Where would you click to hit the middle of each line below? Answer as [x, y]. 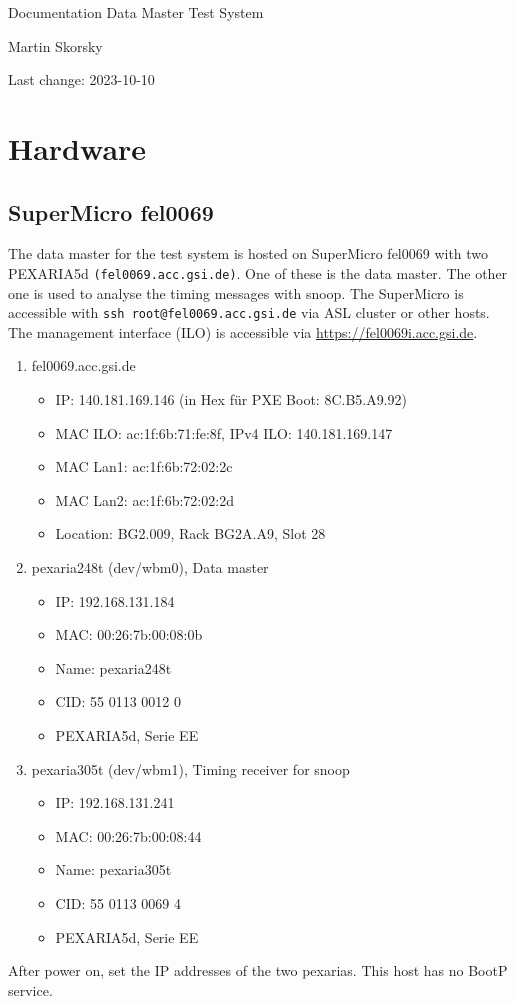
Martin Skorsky [55, 45]
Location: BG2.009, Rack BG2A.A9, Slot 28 [190, 533]
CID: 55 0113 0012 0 [118, 701]
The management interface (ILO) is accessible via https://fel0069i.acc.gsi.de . [243, 331]
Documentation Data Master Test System [136, 12]
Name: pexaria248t [113, 667]
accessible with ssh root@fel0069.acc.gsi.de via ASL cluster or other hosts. [249, 312]
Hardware [77, 147]
